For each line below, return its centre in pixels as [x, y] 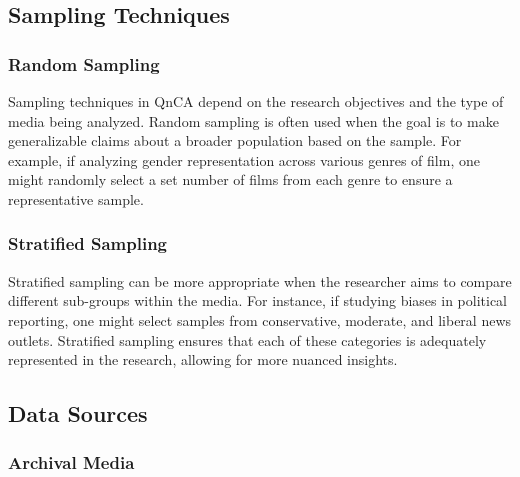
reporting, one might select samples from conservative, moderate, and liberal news [260, 319]
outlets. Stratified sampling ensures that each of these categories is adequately [247, 339]
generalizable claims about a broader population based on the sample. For [235, 140]
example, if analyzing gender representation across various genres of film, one [244, 159]
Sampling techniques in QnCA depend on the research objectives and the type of [256, 101]
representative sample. [76, 198]
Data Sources [78, 413]
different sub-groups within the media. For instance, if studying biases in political [257, 300]
